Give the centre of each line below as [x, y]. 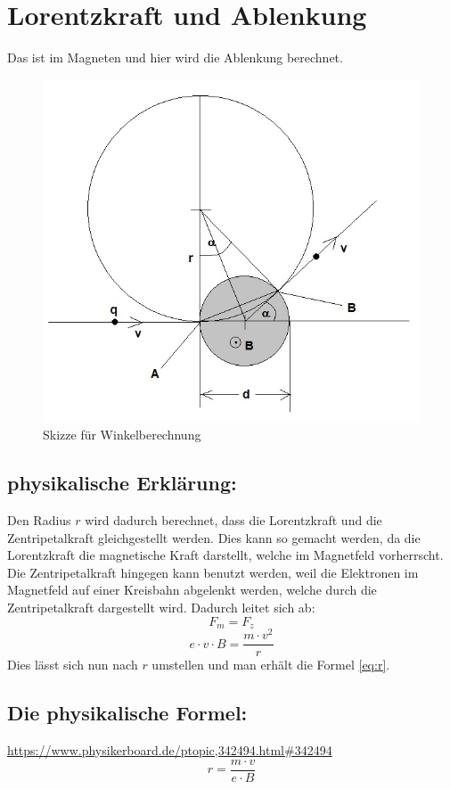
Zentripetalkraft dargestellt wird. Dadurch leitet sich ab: [161, 608]
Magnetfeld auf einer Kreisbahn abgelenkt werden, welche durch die [192, 590]
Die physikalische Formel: [127, 713]
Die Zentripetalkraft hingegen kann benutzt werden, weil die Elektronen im [213, 572]
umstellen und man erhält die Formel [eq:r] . [271, 665]
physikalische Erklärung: [122, 483]
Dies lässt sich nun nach [73, 665]
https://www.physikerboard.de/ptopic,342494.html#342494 [170, 750]
